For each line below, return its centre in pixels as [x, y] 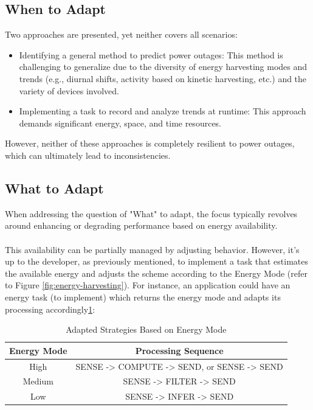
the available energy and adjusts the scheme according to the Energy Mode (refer [156, 273]
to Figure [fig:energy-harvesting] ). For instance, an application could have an [148, 285]
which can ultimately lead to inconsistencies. [88, 155]
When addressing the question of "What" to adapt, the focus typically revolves [151, 213]
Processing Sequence [179, 350]
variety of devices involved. [69, 90]
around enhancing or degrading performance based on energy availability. [141, 225]
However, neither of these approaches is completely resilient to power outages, [150, 143]
